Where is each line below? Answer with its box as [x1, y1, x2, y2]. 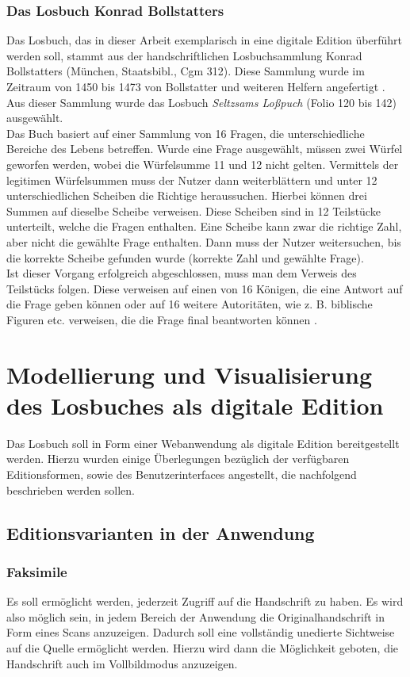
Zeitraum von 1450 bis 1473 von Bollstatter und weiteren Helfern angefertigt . [6, 78, 385, 94]
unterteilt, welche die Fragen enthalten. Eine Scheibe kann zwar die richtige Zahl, [6, 218, 402, 235]
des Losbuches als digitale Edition [6, 388, 384, 421]
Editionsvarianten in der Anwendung [6, 520, 315, 545]
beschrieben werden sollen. [6, 481, 136, 498]
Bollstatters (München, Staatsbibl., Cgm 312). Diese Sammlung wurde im [6, 63, 365, 79]
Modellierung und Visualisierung [6, 358, 372, 390]
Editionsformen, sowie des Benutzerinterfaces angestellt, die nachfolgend [6, 466, 357, 482]
